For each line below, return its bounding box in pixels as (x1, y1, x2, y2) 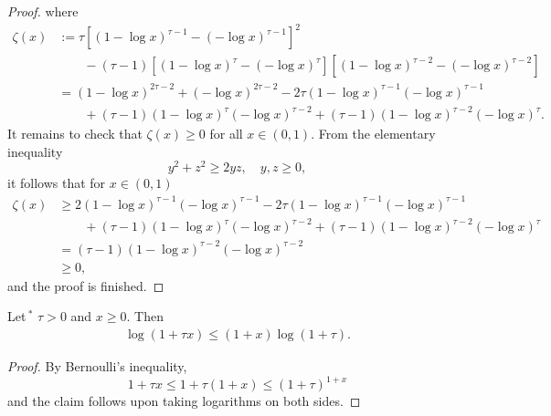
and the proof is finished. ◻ (7, 276, 164, 295)
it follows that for (7, 173, 106, 192)
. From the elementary (311, 124, 436, 143)
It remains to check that (7, 124, 143, 143)
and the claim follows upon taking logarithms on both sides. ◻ (7, 391, 361, 411)
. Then (126, 307, 164, 326)
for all (209, 124, 243, 143)
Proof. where (7, 2, 79, 20)
